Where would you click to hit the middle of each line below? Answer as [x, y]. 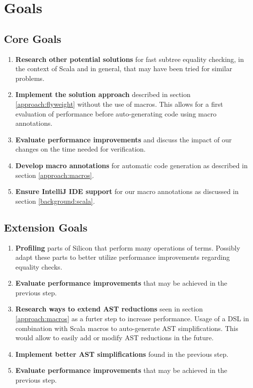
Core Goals [33, 38]
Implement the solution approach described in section [103, 94]
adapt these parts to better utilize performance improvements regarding [123, 257]
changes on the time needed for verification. [80, 149]
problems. [30, 78]
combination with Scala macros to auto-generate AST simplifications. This [127, 328]
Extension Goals [46, 227]
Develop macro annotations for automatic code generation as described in [131, 165]
